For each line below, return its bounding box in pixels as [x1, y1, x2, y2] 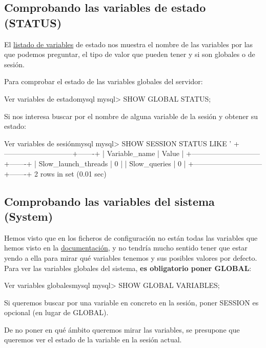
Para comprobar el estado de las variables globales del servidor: [4, 76, 203, 87]
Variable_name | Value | [107, 148, 184, 159]
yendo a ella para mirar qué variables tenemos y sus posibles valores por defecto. [4, 252, 257, 263]
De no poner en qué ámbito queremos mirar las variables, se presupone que [4, 324, 240, 335]
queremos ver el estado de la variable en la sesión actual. [4, 334, 182, 345]
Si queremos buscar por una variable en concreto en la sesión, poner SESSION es [4, 297, 259, 307]
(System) [4, 208, 53, 224]
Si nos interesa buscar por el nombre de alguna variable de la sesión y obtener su [4, 110, 258, 121]
